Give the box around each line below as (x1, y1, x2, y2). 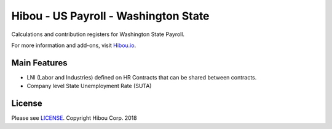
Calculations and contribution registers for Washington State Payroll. (11, 31, 184, 38)
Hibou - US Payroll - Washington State (11, 9, 210, 23)
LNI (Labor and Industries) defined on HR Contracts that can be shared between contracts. (26, 73, 257, 81)
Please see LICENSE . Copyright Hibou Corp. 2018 (11, 114, 138, 122)
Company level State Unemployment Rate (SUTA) (26, 83, 152, 90)
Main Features (11, 57, 68, 68)
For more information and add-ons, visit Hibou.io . (11, 42, 136, 49)
